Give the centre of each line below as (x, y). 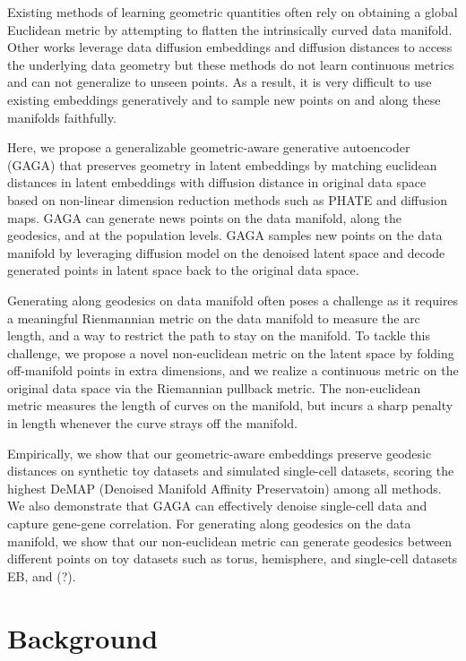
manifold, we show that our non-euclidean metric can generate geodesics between (230, 541)
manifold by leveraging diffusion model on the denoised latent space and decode (226, 252)
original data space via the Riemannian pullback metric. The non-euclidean (214, 387)
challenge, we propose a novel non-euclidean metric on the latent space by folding (231, 352)
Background (83, 637)
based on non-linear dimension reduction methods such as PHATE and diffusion (227, 199)
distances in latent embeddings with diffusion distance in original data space (217, 182)
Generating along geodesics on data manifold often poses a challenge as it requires (233, 300)
